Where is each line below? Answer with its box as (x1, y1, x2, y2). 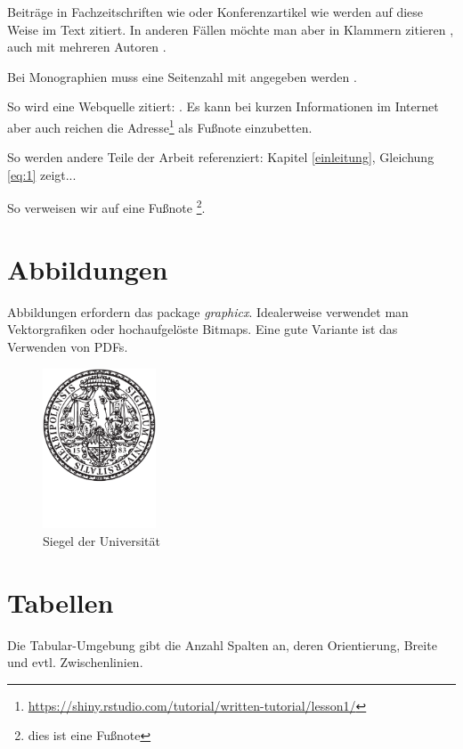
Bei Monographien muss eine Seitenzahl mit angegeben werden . (7, 67, 357, 85)
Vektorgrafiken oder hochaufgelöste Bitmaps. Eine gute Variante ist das (7, 320, 398, 338)
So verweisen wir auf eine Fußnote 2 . (7, 196, 206, 217)
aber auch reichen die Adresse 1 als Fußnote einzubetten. (7, 115, 313, 136)
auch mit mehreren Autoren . (7, 37, 167, 56)
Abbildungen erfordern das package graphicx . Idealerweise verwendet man (7, 302, 409, 321)
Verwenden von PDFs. (7, 337, 128, 355)
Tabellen (7, 583, 114, 620)
